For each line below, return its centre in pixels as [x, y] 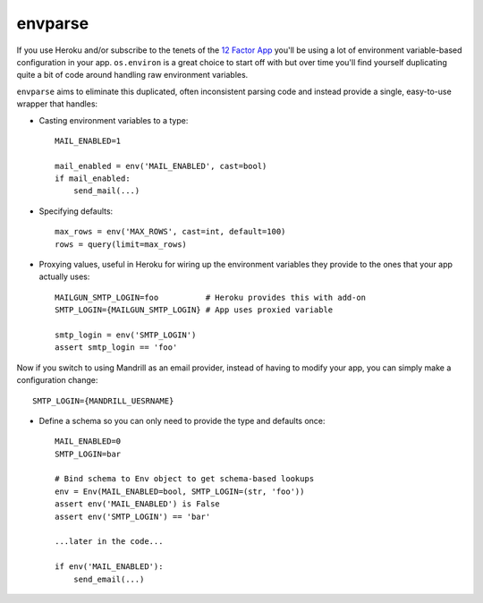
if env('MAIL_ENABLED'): [109, 567]
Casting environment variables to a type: [114, 120]
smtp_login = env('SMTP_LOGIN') [126, 335]
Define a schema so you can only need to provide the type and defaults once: [182, 420]
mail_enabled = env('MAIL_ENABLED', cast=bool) [161, 166]
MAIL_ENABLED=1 [88, 140]
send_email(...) [109, 579]
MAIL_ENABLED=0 [88, 442]
